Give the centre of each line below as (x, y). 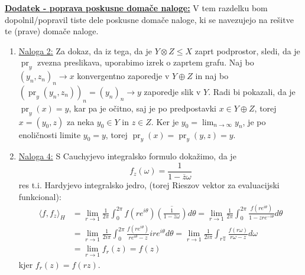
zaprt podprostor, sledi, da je (247, 50)
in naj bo (212, 76)
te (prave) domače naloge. (52, 31)
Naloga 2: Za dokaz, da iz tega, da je (85, 50)
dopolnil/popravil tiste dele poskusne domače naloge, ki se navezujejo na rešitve (149, 19)
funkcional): (40, 196)
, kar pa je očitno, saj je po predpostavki (142, 108)
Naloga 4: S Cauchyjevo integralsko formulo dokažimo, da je (127, 156)
